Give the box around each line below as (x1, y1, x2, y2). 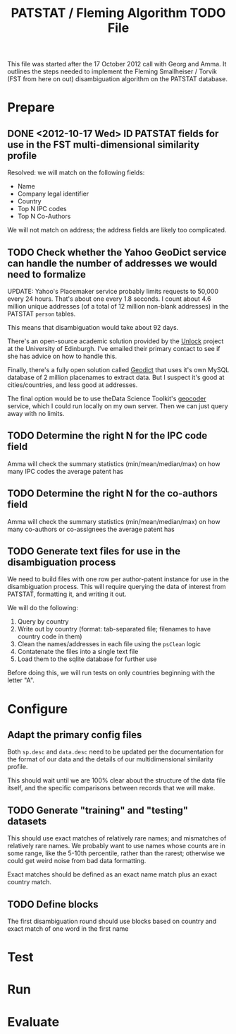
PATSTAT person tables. (7, 309, 76, 318)
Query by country (17, 617, 69, 626)
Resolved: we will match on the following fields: (7, 168, 145, 177)
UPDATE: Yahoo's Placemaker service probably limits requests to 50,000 (7, 287, 218, 295)
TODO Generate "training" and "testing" (7, 804, 189, 816)
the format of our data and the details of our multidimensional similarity (7, 755, 213, 763)
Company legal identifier (17, 189, 89, 198)
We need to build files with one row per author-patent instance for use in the (7, 575, 229, 583)
